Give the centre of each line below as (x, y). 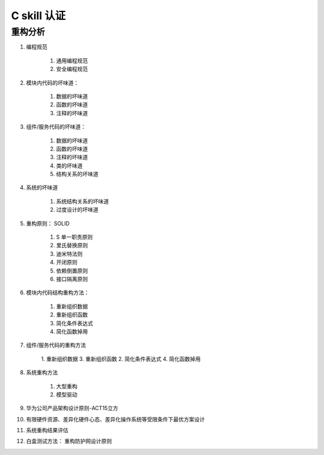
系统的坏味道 (42, 188)
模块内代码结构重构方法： (58, 293)
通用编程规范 (72, 61)
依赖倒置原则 (72, 271)
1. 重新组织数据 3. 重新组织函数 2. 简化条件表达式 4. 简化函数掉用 (121, 359)
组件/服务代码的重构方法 (56, 345)
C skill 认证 (38, 16)
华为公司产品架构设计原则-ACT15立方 (72, 408)
